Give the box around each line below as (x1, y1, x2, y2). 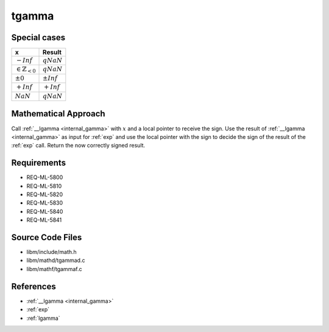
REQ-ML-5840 (26, 208, 63, 215)
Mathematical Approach (11, 108, 106, 119)
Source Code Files (11, 232, 82, 242)
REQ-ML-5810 (26, 182, 62, 189)
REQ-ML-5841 (26, 216, 62, 224)
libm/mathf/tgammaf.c (26, 265, 82, 272)
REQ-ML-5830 (26, 199, 63, 207)
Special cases (11, 32, 66, 43)
